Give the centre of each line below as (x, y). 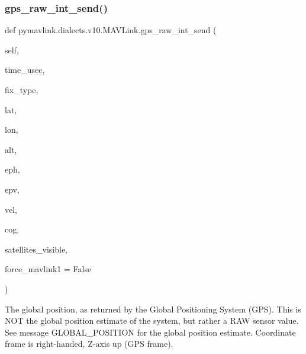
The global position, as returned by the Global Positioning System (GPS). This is (153, 309)
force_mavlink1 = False (48, 269)
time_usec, (25, 70)
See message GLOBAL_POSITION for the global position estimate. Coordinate (150, 332)
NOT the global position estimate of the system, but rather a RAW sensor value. (152, 320)
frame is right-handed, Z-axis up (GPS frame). (89, 344)
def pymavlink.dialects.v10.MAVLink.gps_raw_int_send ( (111, 30)
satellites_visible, (36, 249)
